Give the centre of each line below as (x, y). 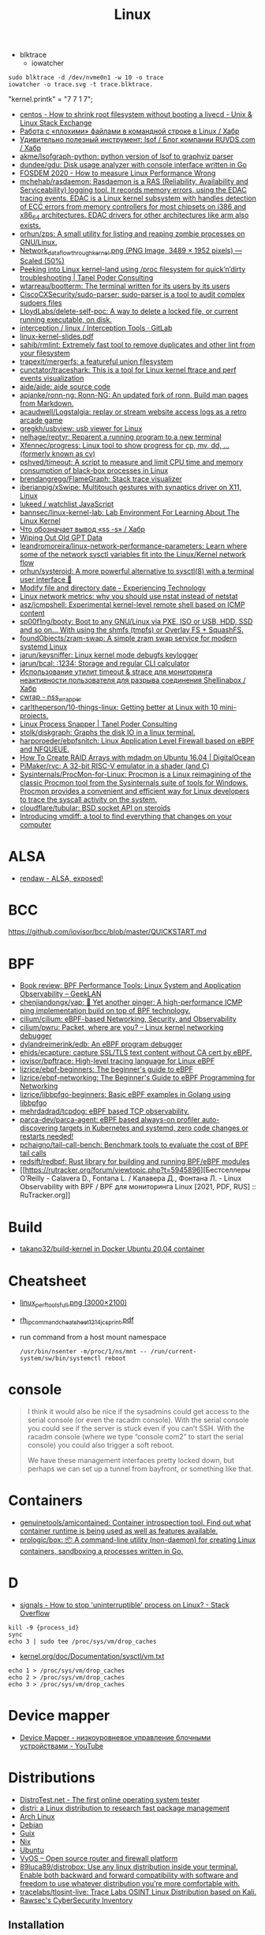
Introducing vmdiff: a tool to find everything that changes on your (126, 816)
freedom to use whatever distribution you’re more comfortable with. (130, 1883)
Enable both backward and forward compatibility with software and (129, 1875)
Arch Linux (37, 1816)
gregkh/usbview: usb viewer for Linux (81, 429)
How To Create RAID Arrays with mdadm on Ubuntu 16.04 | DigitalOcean (137, 757)
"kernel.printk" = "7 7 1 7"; (50, 99)
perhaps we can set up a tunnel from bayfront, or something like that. (140, 1469)
